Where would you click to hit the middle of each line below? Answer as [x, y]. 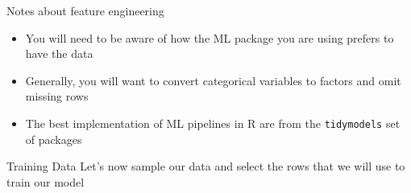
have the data [59, 53]
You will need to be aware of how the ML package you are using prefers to [210, 37]
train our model [46, 181]
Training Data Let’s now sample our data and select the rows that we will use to [206, 166]
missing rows [57, 96]
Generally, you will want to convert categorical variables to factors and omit [213, 80]
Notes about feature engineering [85, 10]
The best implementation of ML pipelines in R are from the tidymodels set [213, 123]
